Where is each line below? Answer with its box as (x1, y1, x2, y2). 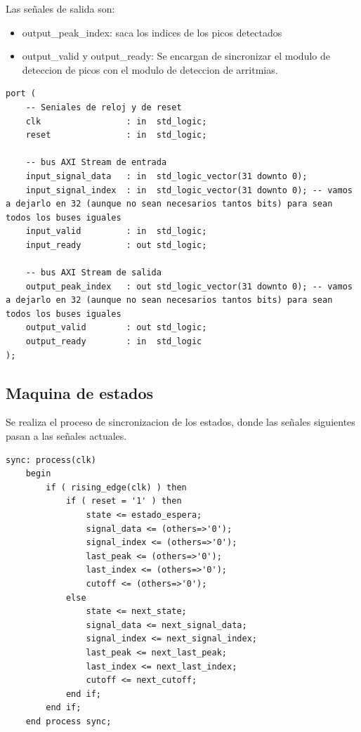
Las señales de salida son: (6, 1, 115, 15)
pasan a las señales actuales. (6, 429, 127, 443)
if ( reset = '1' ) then (65, 496, 182, 506)
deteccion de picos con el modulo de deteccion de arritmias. (22, 62, 278, 77)
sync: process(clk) (6, 455, 96, 465)
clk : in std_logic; (25, 116, 207, 126)
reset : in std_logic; (25, 130, 207, 140)
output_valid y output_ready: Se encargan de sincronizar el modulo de (22, 48, 330, 63)
